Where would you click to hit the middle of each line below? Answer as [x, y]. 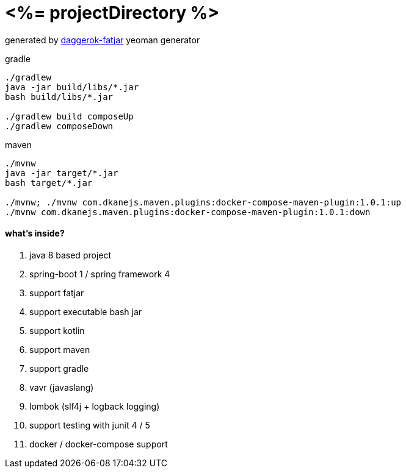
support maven [60, 349]
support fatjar [57, 293]
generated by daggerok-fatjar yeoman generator [103, 40]
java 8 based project [71, 255]
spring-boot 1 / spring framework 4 [100, 274]
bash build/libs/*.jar [59, 97]
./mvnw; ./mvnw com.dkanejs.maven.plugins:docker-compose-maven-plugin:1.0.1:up [203, 202]
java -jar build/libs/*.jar [72, 87]
